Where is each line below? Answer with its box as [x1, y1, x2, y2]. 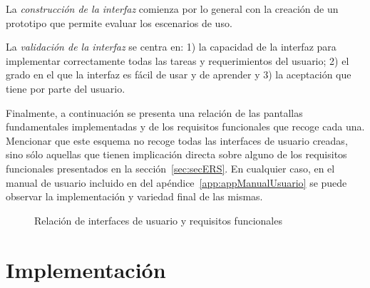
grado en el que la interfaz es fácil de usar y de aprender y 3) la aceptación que [6, 67, 351, 82]
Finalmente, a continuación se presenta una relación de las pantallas [6, 105, 303, 120]
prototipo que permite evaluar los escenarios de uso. [6, 15, 232, 30]
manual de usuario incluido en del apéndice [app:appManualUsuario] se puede [6, 175, 347, 190]
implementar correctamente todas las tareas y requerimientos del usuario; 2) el [6, 53, 349, 68]
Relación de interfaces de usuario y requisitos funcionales [34, 212, 282, 227]
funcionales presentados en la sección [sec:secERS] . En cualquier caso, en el [6, 160, 335, 175]
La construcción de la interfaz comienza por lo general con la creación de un [6, 1, 339, 16]
